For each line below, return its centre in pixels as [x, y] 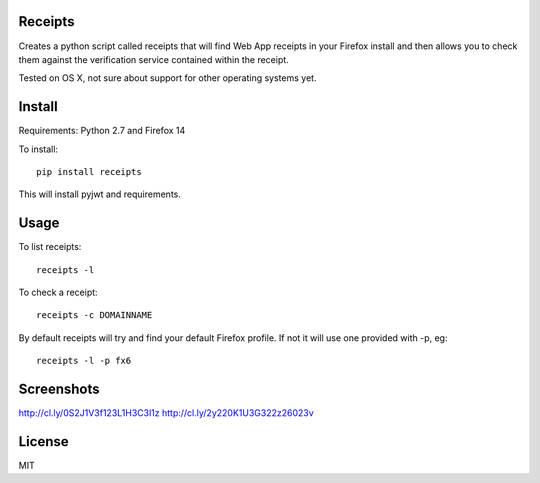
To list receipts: [50, 247]
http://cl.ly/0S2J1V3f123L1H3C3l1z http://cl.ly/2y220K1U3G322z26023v [166, 413]
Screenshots [59, 389]
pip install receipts [89, 171]
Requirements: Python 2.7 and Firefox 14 [102, 131]
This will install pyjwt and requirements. [100, 194]
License [43, 441]
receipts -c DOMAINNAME [94, 315]
